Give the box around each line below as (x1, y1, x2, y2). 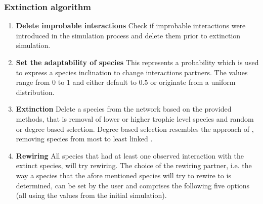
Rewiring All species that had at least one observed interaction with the (16, 150, 244, 161)
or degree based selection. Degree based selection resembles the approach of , (16, 123, 254, 134)
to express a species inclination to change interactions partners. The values (16, 67, 248, 77)
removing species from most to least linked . (16, 133, 153, 144)
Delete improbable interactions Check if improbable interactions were (16, 20, 246, 31)
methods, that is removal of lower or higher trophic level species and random (16, 113, 254, 124)
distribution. (16, 86, 55, 97)
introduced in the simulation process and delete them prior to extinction (16, 30, 241, 40)
